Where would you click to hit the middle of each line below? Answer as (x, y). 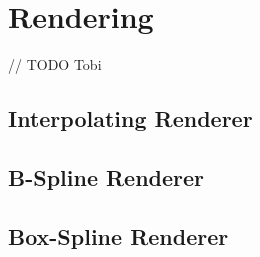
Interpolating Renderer (130, 118)
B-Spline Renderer (106, 176)
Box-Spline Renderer (118, 235)
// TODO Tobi (55, 64)
